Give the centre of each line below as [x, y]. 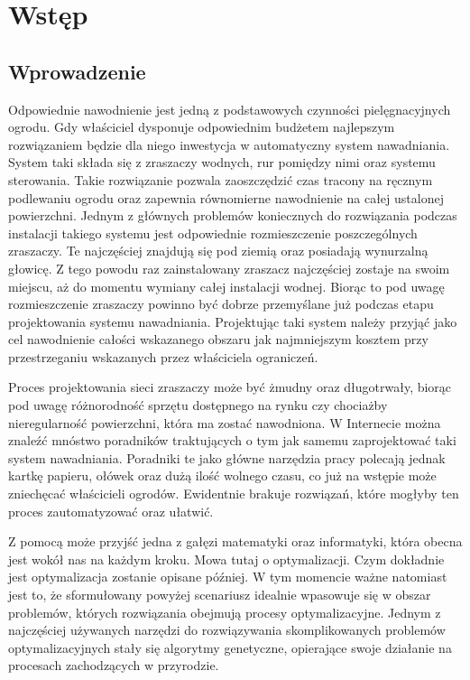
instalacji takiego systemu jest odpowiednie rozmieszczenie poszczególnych [213, 233]
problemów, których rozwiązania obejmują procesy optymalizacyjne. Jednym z [225, 612]
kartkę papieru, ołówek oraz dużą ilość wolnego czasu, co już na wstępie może [222, 475]
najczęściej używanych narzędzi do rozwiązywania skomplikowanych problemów [227, 630]
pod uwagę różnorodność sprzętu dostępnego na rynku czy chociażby [198, 405]
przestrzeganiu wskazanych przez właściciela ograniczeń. [163, 356]
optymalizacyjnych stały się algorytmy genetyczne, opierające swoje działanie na [230, 647]
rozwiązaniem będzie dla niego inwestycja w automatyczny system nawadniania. [229, 144]
